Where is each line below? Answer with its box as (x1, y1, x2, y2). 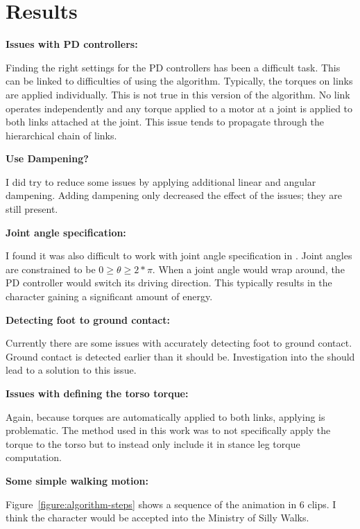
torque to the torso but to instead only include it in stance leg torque (6, 436, 300, 451)
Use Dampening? (6, 151, 89, 166)
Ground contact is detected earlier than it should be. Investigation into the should (6, 349, 355, 363)
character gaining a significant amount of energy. (6, 289, 213, 304)
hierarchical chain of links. (6, 128, 117, 142)
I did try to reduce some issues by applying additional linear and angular (6, 174, 316, 189)
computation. (6, 450, 62, 465)
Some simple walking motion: (6, 473, 148, 487)
